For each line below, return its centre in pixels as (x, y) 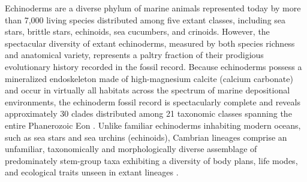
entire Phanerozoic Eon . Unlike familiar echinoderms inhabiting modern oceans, (153, 125)
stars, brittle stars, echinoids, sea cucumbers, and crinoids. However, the (137, 31)
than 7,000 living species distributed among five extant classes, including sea (145, 19)
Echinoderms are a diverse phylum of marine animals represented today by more (153, 8)
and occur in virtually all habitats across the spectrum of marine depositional (148, 90)
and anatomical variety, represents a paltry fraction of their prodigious (134, 55)
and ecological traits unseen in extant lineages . (92, 172)
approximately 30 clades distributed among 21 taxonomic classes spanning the (148, 113)
